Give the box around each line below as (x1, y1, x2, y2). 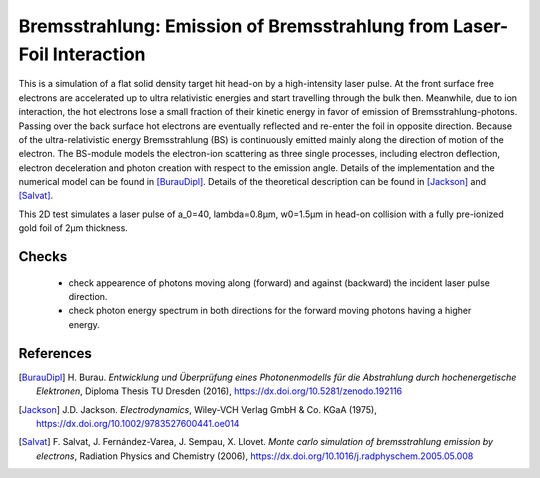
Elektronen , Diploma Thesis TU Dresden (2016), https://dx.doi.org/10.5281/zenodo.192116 (36, 385, 403, 397)
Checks (18, 248, 68, 265)
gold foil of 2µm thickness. (18, 222, 129, 234)
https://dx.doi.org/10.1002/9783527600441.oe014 (36, 417, 240, 429)
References (18, 345, 92, 362)
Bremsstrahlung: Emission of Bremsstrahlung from (18, 15, 450, 37)
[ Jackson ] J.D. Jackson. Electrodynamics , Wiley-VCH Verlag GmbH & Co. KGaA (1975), (18, 403, 377, 415)
